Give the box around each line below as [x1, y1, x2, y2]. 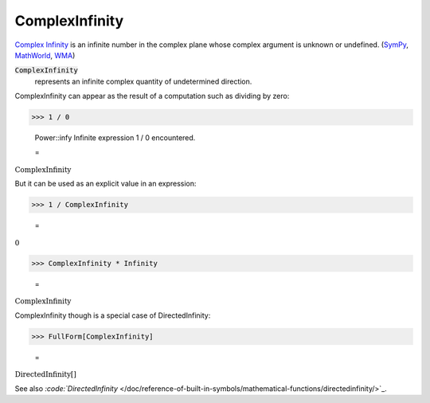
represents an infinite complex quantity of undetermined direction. [34, 76, 252, 86]
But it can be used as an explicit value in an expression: [14, 179, 197, 189]
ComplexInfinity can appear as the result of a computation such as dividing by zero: [14, 92, 290, 101]
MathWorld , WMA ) [14, 50, 76, 60]
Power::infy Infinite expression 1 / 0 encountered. [34, 133, 196, 143]
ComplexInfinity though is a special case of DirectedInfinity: [14, 311, 211, 320]
